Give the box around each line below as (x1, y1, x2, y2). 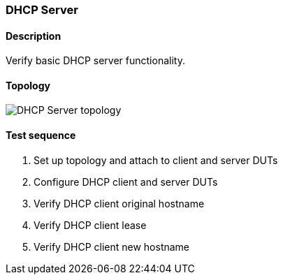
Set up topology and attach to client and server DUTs (34, 154, 278, 166)
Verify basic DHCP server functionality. (6, 54, 185, 67)
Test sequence (6, 129, 76, 142)
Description (6, 29, 61, 42)
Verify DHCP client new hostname (34, 240, 190, 253)
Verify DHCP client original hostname (34, 197, 205, 209)
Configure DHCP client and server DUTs (34, 175, 218, 188)
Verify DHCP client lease (34, 219, 147, 231)
